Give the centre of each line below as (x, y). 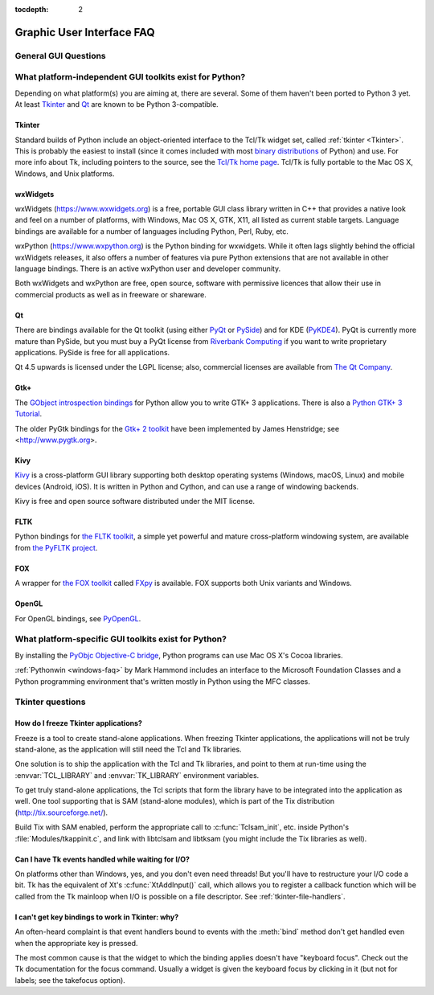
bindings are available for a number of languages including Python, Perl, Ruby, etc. (152, 231)
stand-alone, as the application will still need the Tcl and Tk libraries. (128, 749)
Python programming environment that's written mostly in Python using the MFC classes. (163, 681)
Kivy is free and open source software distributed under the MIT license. (135, 502)
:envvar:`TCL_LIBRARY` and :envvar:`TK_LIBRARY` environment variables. (137, 775)
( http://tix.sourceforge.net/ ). (61, 813)
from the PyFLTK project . (56, 547)
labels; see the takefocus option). (70, 980)
